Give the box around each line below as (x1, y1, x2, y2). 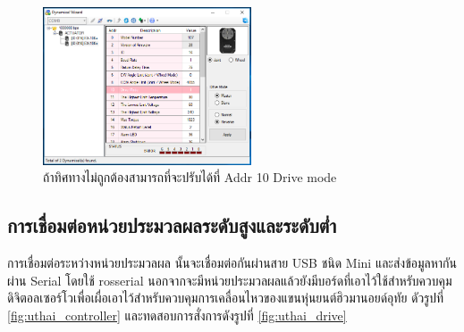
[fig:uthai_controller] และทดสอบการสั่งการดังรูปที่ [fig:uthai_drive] (7, 305, 347, 324)
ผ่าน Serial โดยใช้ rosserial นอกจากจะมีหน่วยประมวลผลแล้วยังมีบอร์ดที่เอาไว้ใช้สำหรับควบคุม (7, 270, 452, 289)
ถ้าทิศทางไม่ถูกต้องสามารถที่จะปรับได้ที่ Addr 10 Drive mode (43, 168, 337, 187)
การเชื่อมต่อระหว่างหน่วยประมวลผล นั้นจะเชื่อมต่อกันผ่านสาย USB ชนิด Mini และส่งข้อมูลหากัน (7, 253, 458, 271)
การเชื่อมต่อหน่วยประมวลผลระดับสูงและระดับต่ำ (7, 212, 337, 239)
